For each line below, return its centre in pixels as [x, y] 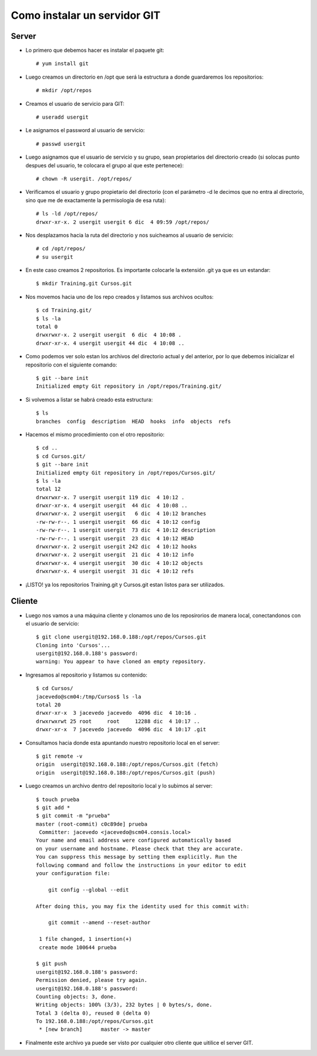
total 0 [47, 327]
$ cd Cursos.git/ [61, 456]
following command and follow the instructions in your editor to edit [141, 865]
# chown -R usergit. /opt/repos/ [84, 179]
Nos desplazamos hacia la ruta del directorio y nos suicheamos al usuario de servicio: [129, 235]
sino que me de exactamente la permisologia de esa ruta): [96, 200]
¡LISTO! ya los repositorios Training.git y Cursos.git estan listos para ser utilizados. [125, 584]
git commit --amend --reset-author [99, 923]
